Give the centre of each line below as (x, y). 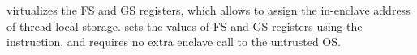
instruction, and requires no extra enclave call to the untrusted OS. (174, 42)
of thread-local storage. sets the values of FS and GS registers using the (185, 25)
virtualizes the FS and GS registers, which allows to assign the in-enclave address (208, 10)
